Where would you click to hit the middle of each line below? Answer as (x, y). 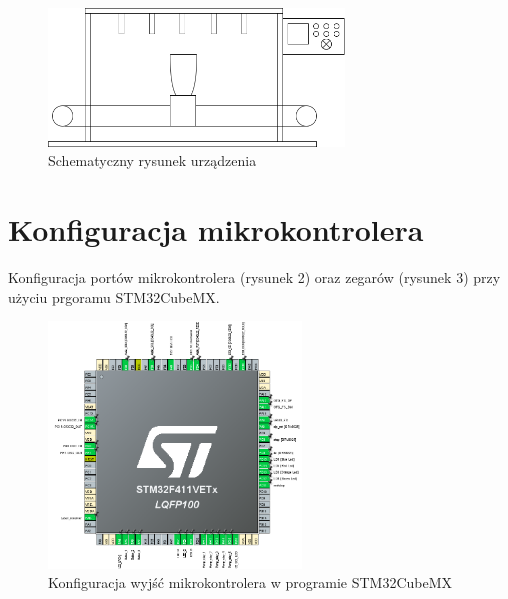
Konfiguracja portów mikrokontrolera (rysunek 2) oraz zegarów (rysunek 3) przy (254, 276)
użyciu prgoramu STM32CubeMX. (114, 296)
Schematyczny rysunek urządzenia (152, 160)
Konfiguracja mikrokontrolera (216, 229)
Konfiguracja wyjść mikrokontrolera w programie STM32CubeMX (250, 582)
